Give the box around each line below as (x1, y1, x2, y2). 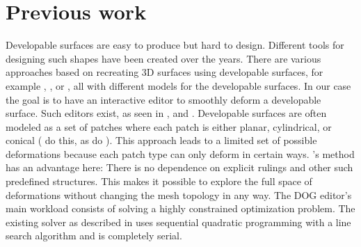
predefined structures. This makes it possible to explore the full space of (6, 174, 312, 189)
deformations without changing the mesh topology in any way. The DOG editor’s (6, 187, 352, 202)
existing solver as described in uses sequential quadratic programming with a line (6, 214, 351, 229)
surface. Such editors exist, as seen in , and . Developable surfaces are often (6, 106, 327, 120)
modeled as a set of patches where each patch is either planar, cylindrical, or (6, 119, 332, 134)
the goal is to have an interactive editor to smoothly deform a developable (6, 92, 321, 106)
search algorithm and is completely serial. (6, 228, 182, 243)
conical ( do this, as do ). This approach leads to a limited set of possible (6, 133, 317, 148)
